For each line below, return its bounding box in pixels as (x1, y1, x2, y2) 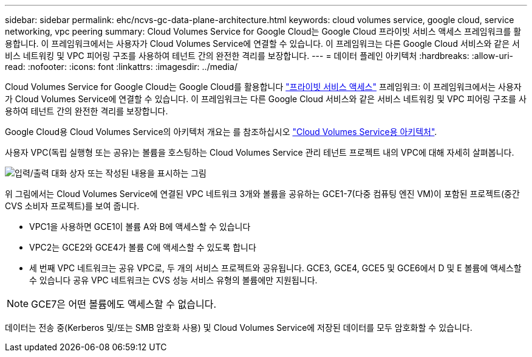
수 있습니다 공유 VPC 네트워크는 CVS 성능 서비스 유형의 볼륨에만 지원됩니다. (29, 275, 318, 285)
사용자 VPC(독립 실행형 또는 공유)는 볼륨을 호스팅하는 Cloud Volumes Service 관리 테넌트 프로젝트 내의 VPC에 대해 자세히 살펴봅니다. (5, 147, 514, 158)
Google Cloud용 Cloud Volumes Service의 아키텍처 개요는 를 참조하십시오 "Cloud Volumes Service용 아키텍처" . (5, 127, 437, 137)
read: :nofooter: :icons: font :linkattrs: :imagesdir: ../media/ (5, 61, 237, 72)
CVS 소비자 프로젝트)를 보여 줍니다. (5, 201, 140, 211)
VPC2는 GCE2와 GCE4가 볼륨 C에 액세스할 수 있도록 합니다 (29, 242, 256, 252)
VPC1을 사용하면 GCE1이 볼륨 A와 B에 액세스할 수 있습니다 (29, 221, 251, 232)
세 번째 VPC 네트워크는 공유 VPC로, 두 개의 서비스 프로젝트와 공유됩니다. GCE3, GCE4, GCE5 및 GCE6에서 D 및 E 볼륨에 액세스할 (29, 263, 522, 273)
